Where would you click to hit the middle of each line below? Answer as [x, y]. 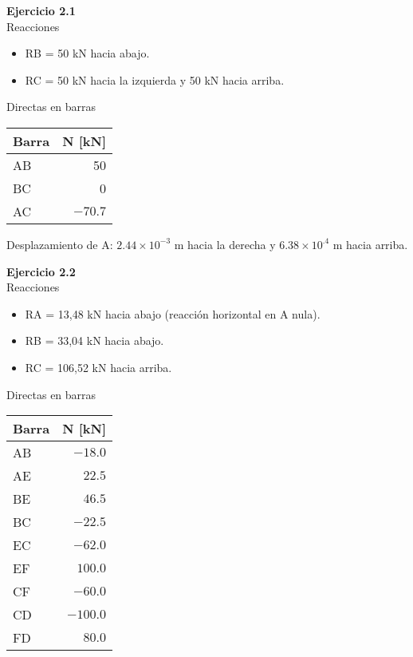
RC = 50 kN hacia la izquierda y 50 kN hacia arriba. [155, 79]
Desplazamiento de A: [60, 244]
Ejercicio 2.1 [41, 10]
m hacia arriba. [370, 244]
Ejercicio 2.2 [41, 271]
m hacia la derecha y [225, 244]
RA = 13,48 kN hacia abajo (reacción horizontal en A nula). [173, 313]
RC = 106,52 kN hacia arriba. [98, 367]
